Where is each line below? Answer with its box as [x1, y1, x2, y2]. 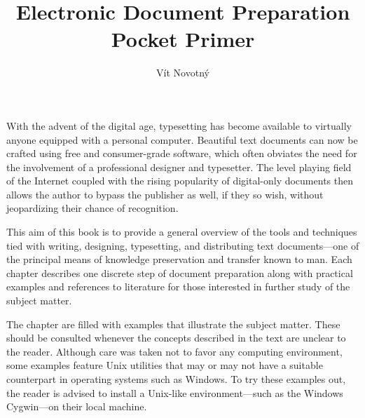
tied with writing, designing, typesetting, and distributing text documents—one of [6, 238, 359, 252]
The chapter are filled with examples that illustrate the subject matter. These [6, 316, 340, 331]
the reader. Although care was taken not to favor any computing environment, [6, 344, 343, 358]
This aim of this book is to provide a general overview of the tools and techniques [6, 224, 357, 239]
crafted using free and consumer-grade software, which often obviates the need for [6, 146, 357, 161]
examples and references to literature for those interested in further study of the [6, 279, 350, 294]
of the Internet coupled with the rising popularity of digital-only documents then [6, 173, 353, 188]
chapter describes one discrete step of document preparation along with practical [6, 265, 353, 280]
